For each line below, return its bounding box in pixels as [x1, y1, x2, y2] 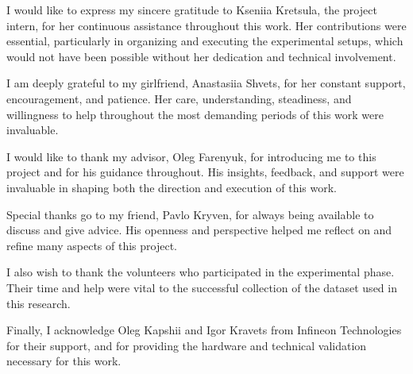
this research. [6, 295, 71, 311]
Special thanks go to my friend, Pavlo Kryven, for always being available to [6, 206, 374, 222]
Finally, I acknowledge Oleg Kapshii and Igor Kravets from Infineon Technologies [6, 322, 402, 338]
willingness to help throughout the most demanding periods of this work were [6, 106, 384, 122]
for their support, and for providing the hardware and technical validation [6, 337, 367, 353]
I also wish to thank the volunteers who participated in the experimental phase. [6, 264, 395, 280]
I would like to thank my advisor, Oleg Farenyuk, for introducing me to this [6, 148, 376, 164]
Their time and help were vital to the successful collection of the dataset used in [6, 279, 397, 295]
